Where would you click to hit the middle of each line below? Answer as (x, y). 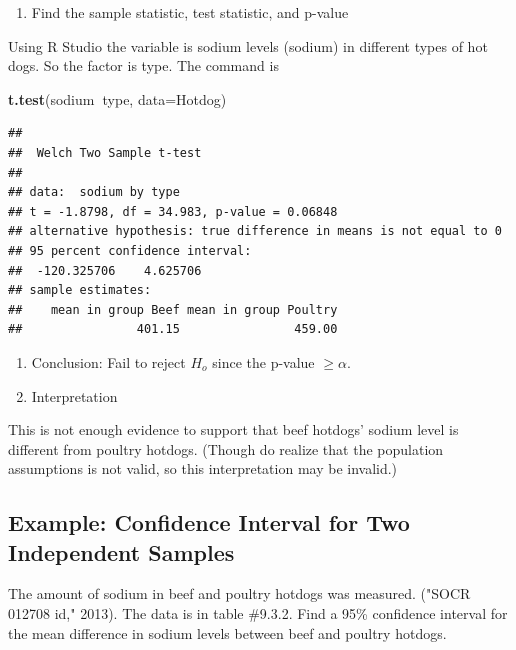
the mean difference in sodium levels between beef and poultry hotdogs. (227, 632)
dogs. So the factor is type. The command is (143, 65)
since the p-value (263, 361)
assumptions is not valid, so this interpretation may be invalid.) (203, 468)
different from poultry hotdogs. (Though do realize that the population (226, 448)
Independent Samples (121, 551)
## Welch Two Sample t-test (105, 152)
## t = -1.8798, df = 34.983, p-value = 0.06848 (173, 211)
